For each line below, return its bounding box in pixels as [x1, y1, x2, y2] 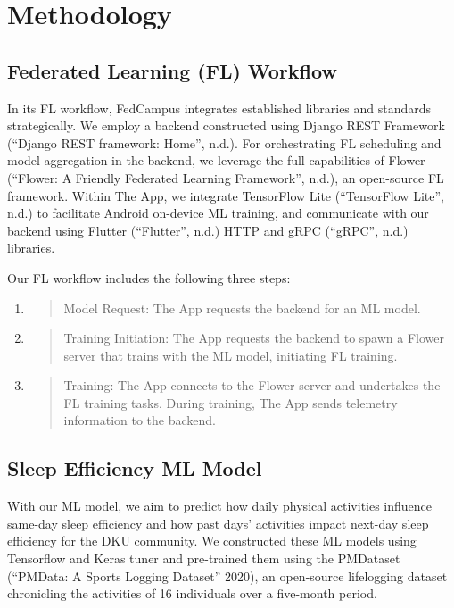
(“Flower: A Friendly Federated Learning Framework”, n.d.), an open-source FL [7, 168, 444, 187]
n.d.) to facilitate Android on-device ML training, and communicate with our [7, 204, 429, 222]
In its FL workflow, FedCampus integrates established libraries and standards [7, 98, 432, 117]
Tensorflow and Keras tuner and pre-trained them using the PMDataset [7, 549, 400, 568]
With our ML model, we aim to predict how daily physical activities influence [7, 496, 433, 515]
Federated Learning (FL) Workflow [7, 56, 337, 84]
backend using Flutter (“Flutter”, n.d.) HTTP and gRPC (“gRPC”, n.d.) [7, 221, 409, 239]
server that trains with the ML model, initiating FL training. [63, 346, 398, 364]
